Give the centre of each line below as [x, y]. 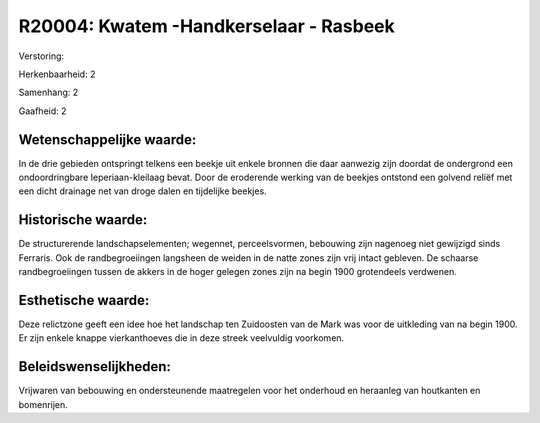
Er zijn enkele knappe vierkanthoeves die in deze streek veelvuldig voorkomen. [181, 338]
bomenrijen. [43, 404]
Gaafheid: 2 [42, 111]
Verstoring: [41, 56]
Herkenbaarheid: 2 [57, 74]
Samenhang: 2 [48, 92]
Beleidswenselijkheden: [95, 366]
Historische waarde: [83, 220]
